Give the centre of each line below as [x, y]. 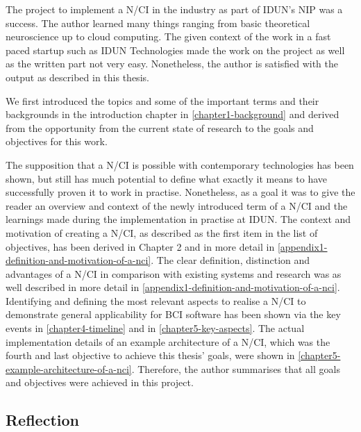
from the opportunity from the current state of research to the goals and [160, 127]
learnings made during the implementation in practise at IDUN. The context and [178, 219]
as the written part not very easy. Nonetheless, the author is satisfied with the [172, 64]
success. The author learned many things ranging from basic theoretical [158, 23]
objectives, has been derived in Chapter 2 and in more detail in [140, 246]
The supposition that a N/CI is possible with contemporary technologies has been [180, 164]
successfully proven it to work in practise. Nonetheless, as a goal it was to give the [180, 192]
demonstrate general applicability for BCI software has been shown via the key [173, 314]
